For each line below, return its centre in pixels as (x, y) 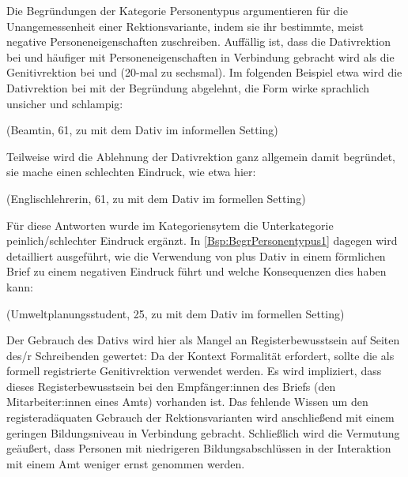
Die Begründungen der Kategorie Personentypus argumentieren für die (177, 10)
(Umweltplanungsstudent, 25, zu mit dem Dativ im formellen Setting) (176, 313)
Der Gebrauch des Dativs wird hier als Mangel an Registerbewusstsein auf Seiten (203, 340)
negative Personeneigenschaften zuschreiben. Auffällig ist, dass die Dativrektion (198, 41)
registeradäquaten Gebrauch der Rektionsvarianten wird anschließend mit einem (200, 417)
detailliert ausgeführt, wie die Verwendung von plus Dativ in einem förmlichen (196, 255)
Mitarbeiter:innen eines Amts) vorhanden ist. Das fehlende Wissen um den (187, 402)
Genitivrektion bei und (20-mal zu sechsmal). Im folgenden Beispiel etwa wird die (204, 72)
